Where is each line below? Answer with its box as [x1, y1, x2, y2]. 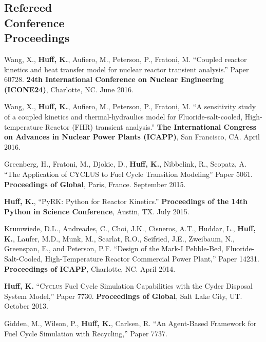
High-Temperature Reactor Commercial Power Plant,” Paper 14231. [45, 253, 259, 264]
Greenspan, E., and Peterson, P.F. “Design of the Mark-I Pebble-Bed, [4, 243, 223, 254]
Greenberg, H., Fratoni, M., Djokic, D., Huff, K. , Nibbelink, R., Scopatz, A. [4, 158, 246, 169]
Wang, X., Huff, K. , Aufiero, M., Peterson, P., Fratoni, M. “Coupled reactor [4, 53, 247, 64]
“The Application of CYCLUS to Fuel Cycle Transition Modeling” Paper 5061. [4, 168, 253, 179]
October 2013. [4, 300, 48, 311]
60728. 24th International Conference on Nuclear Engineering [4, 74, 224, 85]
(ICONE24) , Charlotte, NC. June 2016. [4, 84, 134, 94]
